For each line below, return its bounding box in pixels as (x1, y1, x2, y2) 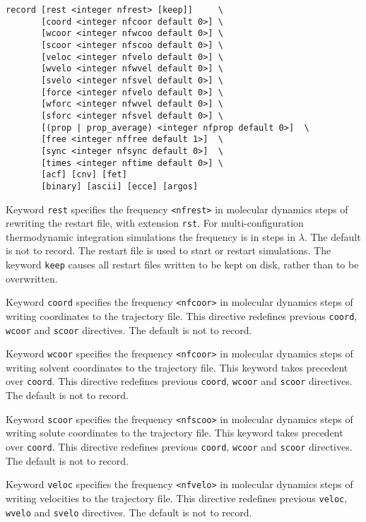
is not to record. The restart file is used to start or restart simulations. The (6, 243, 331, 258)
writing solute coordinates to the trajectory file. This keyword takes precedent (6, 425, 343, 440)
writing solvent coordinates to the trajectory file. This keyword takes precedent (6, 360, 348, 374)
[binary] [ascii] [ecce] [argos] (41, 181, 199, 191)
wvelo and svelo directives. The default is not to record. (6, 504, 252, 519)
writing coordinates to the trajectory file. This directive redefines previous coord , (6, 308, 358, 323)
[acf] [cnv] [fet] (41, 170, 127, 180)
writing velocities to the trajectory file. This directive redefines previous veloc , (6, 490, 348, 505)
